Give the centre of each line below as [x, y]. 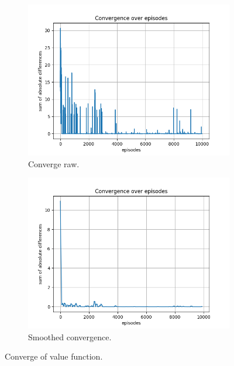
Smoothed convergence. [70, 336]
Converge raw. [54, 163]
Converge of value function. [54, 356]
